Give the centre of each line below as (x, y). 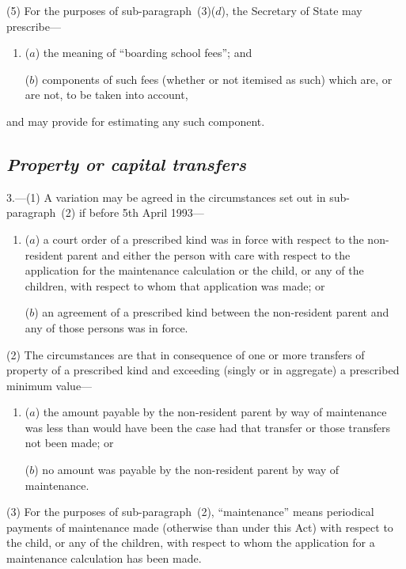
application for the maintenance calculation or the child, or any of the (194, 270)
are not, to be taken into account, (106, 95)
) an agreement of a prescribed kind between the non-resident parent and (212, 312)
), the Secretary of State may (292, 10)
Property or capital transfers (127, 163)
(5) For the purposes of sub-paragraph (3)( (111, 10)
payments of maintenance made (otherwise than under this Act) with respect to (200, 527)
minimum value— (49, 385)
